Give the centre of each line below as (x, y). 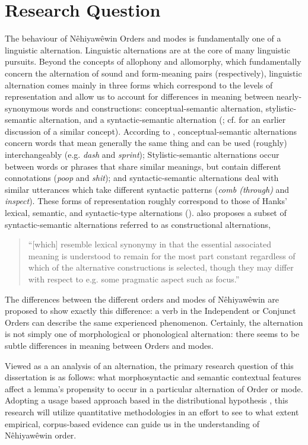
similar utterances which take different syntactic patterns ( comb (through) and (147, 189)
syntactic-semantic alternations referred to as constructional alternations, (138, 224)
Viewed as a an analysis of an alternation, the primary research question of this (149, 365)
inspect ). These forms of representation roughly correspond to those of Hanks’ (146, 201)
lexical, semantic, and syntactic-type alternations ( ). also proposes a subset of (146, 213)
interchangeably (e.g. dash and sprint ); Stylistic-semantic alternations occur (142, 155)
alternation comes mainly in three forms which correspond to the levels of (139, 85)
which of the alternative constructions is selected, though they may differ (161, 267)
